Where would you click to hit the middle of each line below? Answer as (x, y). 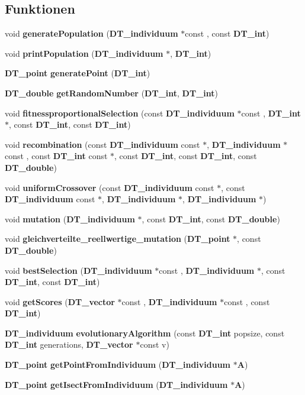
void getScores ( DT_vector (60, 301)
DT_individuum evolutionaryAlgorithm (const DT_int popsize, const (145, 333)
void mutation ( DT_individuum (70, 218)
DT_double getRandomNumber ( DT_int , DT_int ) (111, 93)
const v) (155, 344)
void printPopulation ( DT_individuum (84, 53)
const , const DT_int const (56, 156)
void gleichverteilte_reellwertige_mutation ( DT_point (118, 239)
